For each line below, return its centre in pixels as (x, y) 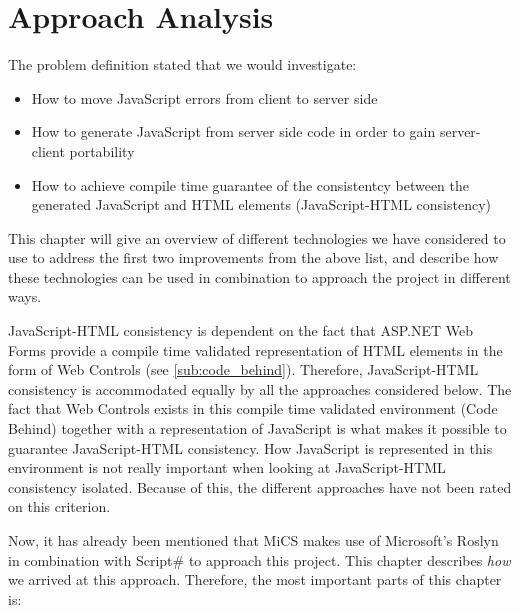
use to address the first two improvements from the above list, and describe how (253, 257)
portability (102, 150)
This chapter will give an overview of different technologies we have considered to (257, 237)
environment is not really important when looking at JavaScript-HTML (227, 467)
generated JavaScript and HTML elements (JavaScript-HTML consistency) (261, 204)
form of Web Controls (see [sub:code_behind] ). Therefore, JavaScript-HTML (243, 369)
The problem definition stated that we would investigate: (182, 64)
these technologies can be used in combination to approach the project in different (259, 276)
